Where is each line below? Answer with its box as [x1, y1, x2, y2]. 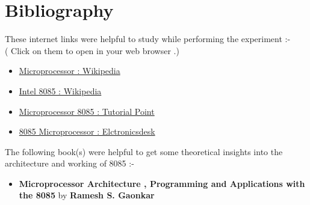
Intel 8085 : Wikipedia [19, 84, 102, 97]
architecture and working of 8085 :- [5, 157, 134, 170]
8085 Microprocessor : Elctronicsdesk [19, 125, 155, 138]
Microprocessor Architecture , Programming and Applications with [19, 177, 305, 189]
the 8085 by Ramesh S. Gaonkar [19, 189, 155, 201]
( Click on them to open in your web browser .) [5, 44, 179, 57]
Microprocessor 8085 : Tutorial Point [19, 105, 155, 117]
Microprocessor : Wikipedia [19, 64, 120, 77]
